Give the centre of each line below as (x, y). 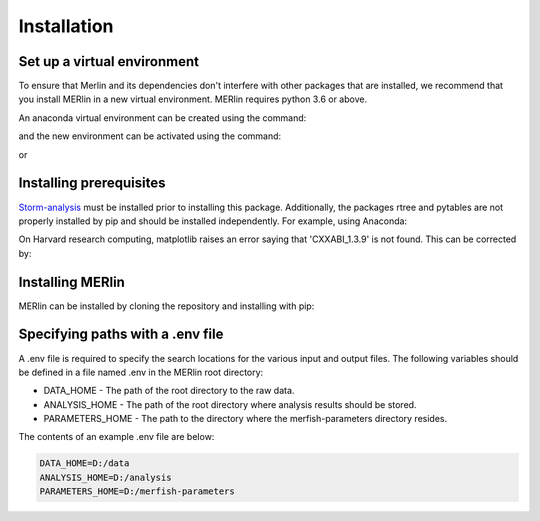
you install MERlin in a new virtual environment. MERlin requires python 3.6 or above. (193, 99)
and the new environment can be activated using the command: (150, 136)
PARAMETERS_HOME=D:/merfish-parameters (137, 491)
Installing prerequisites (92, 183)
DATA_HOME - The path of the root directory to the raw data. (169, 391)
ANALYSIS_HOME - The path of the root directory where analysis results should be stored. (230, 404)
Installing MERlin (71, 281)
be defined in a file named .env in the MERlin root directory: (141, 372)
